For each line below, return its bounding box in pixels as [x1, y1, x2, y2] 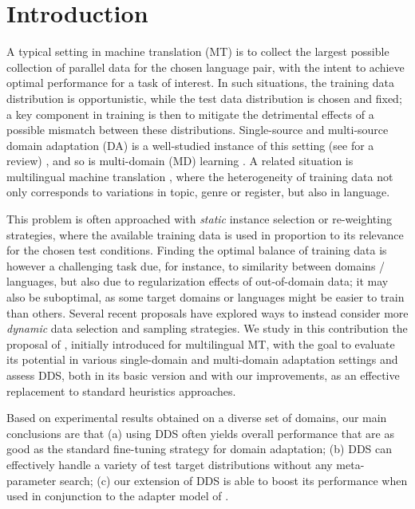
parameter [6, 472, 57, 488]
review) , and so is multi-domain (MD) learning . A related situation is [6, 152, 354, 169]
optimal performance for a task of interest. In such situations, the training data [6, 74, 394, 91]
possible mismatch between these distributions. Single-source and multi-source [6, 121, 389, 138]
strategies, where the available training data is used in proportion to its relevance [6, 226, 404, 243]
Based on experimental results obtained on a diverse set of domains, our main [6, 409, 387, 426]
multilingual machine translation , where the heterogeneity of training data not [6, 168, 393, 184]
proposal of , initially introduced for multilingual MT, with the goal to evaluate [6, 335, 395, 352]
